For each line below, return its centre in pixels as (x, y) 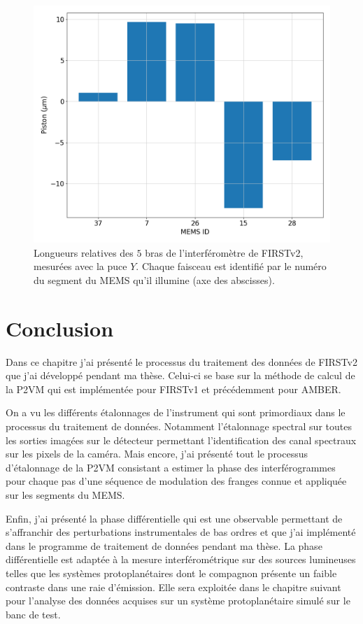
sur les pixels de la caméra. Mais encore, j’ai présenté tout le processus (157, 454)
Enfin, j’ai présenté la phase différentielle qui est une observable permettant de (174, 518)
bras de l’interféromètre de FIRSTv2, (224, 252)
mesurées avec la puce (80, 266)
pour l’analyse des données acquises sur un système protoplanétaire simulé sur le (178, 601)
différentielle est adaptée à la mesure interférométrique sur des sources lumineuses (181, 559)
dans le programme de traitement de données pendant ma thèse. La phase (164, 545)
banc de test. (33, 614)
